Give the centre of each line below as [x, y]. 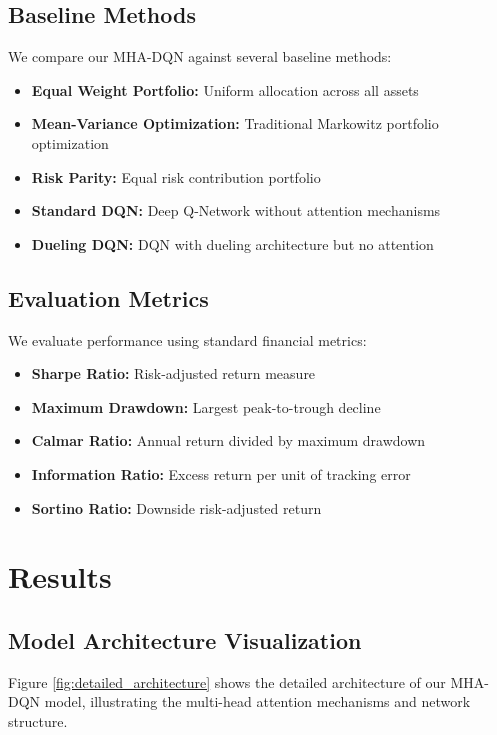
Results [60, 576]
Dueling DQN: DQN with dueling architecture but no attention [232, 243]
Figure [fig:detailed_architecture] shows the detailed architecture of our [227, 681]
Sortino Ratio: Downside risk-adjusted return [176, 507]
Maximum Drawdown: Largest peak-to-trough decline [206, 406]
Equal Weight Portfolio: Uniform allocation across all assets [225, 89]
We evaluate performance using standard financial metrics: [187, 339]
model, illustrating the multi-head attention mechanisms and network [257, 701]
